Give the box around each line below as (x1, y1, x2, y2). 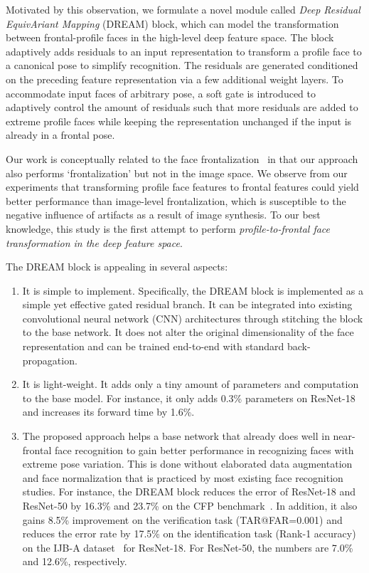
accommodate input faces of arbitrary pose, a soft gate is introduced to (6, 85, 316, 100)
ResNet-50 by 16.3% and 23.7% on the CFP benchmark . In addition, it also (22, 498, 358, 512)
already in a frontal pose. (6, 127, 115, 142)
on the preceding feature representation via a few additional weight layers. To (6, 71, 343, 86)
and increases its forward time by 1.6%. (22, 404, 195, 419)
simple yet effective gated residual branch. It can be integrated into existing (22, 297, 353, 312)
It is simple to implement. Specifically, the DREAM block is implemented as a (22, 283, 363, 298)
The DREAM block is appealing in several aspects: (6, 259, 228, 274)
